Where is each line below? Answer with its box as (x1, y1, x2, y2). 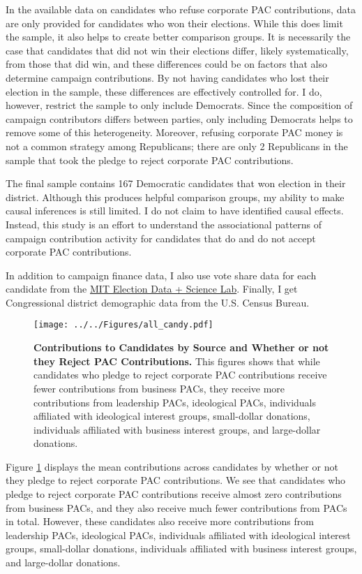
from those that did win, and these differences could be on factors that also (6, 57, 327, 71)
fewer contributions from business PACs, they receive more (33, 381, 285, 395)
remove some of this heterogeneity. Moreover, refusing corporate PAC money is (6, 125, 343, 140)
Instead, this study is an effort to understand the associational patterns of (6, 216, 322, 231)
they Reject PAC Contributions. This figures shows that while (33, 353, 320, 368)
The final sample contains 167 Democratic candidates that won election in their (6, 176, 346, 191)
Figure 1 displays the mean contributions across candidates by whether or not (6, 459, 338, 473)
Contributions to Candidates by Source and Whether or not (33, 340, 329, 355)
